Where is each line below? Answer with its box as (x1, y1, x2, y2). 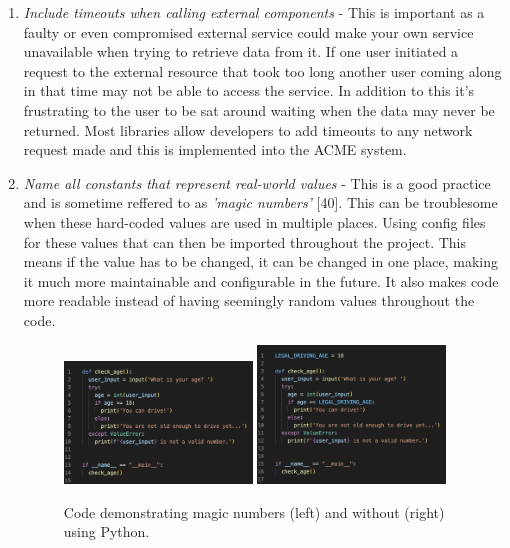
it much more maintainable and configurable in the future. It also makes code (23, 270, 499, 291)
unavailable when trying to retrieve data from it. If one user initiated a (23, 41, 459, 62)
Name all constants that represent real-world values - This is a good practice (23, 172, 491, 193)
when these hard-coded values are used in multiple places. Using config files (23, 211, 486, 232)
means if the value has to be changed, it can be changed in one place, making (23, 251, 498, 272)
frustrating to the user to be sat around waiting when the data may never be (23, 99, 495, 120)
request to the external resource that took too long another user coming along (23, 60, 502, 81)
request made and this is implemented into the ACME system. (23, 139, 407, 160)
